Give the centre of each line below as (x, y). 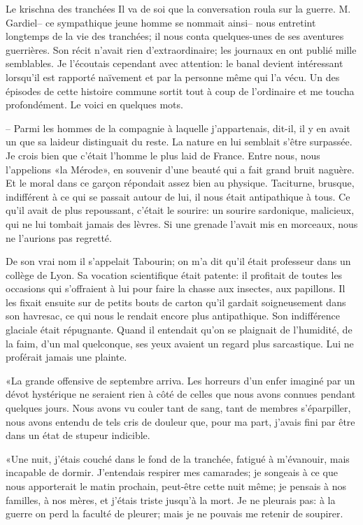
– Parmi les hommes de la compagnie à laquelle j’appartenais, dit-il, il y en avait (178, 128)
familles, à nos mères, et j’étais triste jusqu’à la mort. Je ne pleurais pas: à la (171, 499)
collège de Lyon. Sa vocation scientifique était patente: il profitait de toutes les (174, 274)
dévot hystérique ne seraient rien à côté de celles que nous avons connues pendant (181, 394)
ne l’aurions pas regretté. (59, 237)
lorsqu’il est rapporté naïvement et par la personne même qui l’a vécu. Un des (173, 77)
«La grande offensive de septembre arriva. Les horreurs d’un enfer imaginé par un (180, 380)
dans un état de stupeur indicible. (78, 435)
